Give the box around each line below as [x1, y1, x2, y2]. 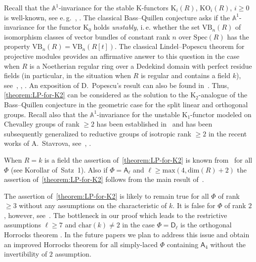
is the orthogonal [180, 219, 232, 230]
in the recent [208, 128, 247, 138]
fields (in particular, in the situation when [4, 70, 131, 81]
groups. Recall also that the [4, 109, 88, 119]
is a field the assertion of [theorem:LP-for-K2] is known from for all [44, 154, 253, 165]
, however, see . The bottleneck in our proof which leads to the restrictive [4, 210, 227, 220]
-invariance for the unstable [97, 109, 180, 119]
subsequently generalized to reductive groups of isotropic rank [4, 128, 191, 138]
